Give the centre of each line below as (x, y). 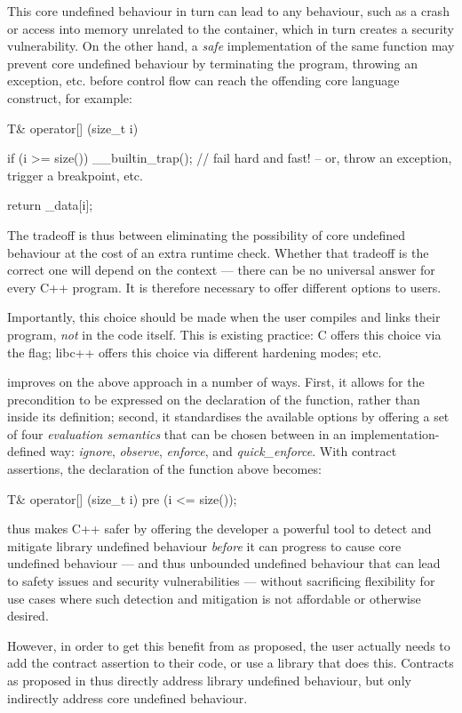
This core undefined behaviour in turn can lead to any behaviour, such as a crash (228, 11)
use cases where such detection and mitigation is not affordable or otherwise (214, 598)
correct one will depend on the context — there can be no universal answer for (221, 270)
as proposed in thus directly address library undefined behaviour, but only (209, 680)
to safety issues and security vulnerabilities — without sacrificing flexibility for (221, 581)
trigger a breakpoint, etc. (75, 175)
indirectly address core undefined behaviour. (127, 697)
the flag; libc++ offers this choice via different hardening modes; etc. (195, 352)
